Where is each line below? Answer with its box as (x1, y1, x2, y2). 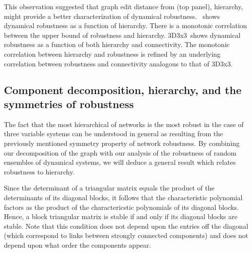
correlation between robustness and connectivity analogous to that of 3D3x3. (4, 58, 233, 68)
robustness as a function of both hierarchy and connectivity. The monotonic (4, 39, 230, 49)
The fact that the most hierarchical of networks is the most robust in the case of (4, 119, 244, 129)
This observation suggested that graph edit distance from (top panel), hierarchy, (4, 1, 243, 11)
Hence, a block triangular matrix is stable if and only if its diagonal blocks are (4, 211, 237, 221)
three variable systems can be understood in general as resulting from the (4, 128, 223, 139)
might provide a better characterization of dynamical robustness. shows (4, 11, 220, 21)
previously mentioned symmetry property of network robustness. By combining (4, 138, 240, 148)
